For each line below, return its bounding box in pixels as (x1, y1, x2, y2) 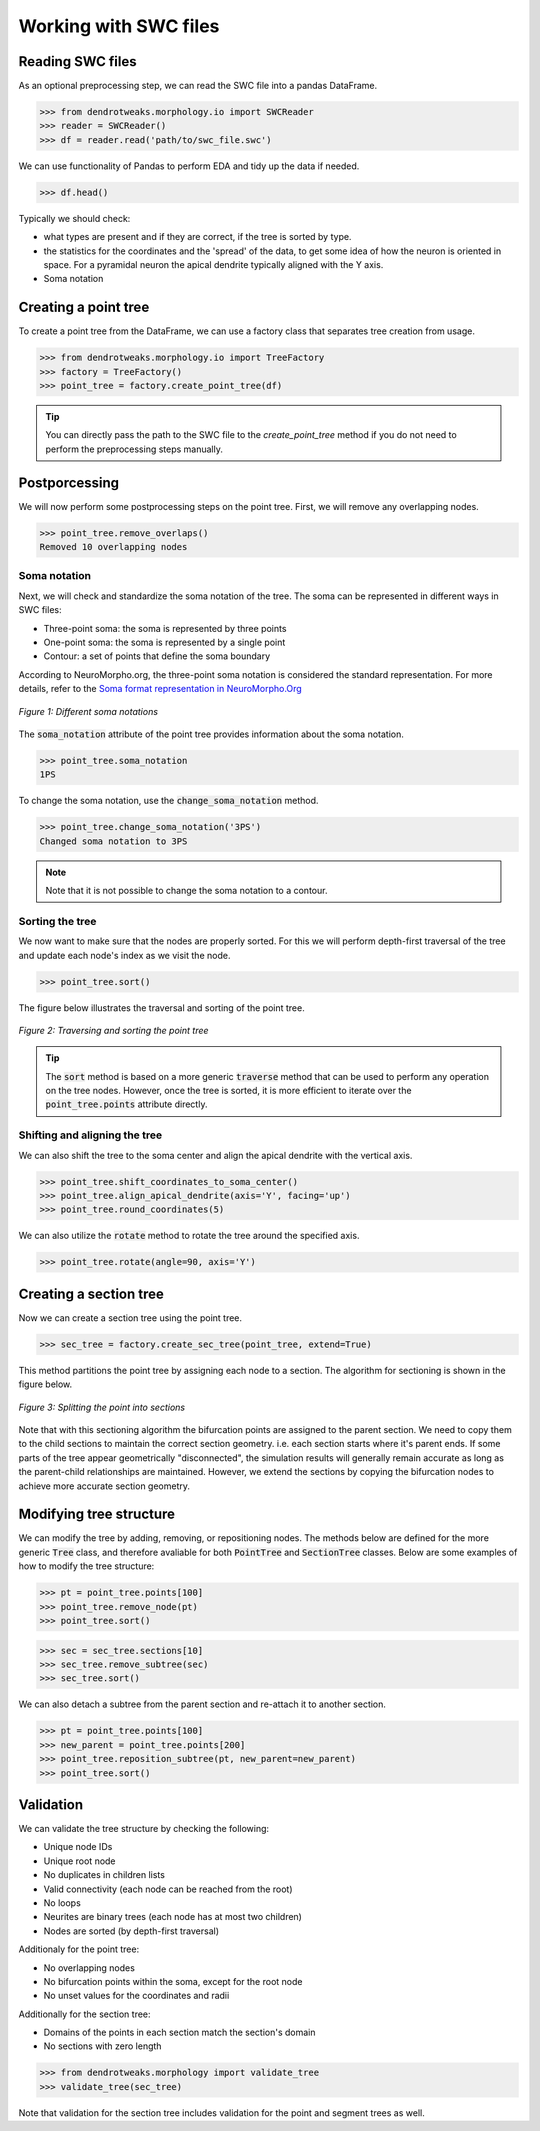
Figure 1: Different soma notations (18, 705, 159, 717)
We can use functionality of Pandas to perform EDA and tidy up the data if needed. (18, 160, 360, 172)
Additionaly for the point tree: (18, 1943, 140, 1955)
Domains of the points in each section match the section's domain (43, 2026, 316, 2039)
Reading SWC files (18, 53, 137, 70)
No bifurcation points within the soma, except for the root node (43, 1975, 303, 1987)
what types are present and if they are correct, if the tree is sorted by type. (43, 231, 352, 243)
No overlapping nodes (43, 1961, 135, 1974)
